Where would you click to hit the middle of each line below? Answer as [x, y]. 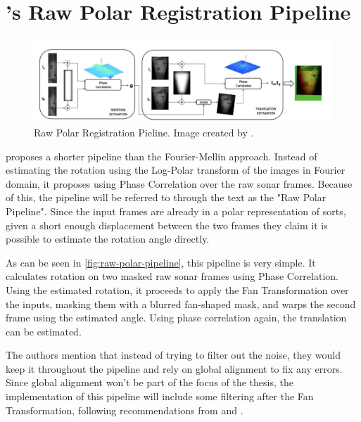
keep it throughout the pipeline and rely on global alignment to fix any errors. [174, 368]
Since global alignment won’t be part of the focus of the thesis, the [150, 382]
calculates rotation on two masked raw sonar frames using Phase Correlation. [172, 276]
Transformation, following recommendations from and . [125, 410]
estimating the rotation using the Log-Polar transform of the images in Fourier [176, 170]
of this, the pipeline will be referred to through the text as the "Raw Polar [166, 197]
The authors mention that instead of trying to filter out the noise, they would [173, 355]
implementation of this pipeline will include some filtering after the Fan [160, 396]
